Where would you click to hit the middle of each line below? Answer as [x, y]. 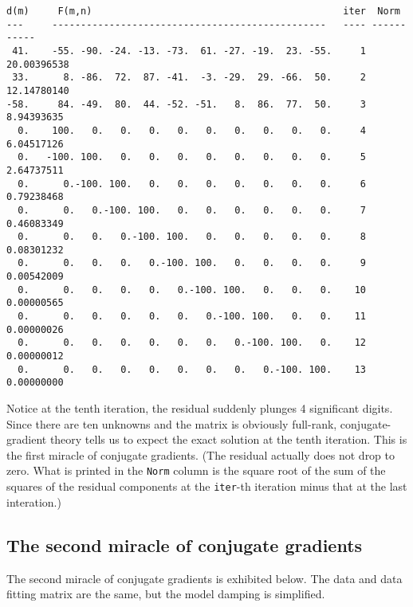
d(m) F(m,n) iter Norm [203, 11]
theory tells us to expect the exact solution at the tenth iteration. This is [228, 439]
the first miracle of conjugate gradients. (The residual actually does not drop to [201, 454]
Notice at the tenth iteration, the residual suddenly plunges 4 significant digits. [200, 408]
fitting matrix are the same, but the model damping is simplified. [166, 594]
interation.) [34, 501]
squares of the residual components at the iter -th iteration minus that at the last [207, 486]
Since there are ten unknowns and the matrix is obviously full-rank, [172, 423]
